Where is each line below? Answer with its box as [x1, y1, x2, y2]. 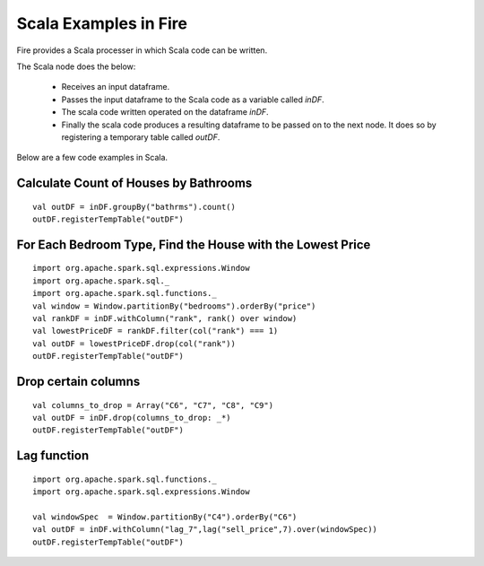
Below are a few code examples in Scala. [16, 152, 169, 163]
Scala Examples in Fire [16, 13, 188, 33]
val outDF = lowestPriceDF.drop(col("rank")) [32, 338, 237, 349]
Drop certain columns [16, 374, 141, 389]
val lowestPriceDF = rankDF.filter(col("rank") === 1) [32, 326, 279, 336]
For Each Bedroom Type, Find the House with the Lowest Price [16, 237, 371, 252]
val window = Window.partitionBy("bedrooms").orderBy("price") [32, 300, 316, 311]
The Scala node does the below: [16, 61, 136, 72]
